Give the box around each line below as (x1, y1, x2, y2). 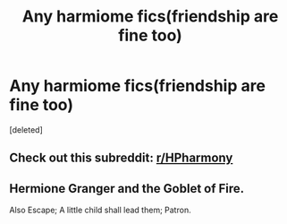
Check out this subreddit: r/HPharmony (9, 151, 233, 166)
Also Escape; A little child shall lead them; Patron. (9, 204, 191, 216)
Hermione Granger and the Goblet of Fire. (9, 181, 245, 196)
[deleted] (9, 124, 43, 135)
